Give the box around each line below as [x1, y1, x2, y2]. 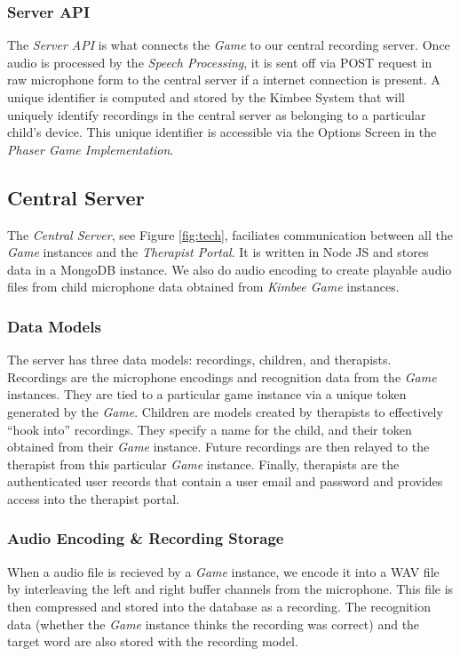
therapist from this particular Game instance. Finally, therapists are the [7, 454, 400, 473]
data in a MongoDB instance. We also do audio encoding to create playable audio [7, 260, 452, 278]
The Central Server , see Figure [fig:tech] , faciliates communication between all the [7, 225, 453, 244]
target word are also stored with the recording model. [7, 632, 298, 651]
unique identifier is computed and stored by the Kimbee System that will [7, 88, 405, 106]
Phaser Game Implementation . [7, 140, 174, 158]
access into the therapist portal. [7, 489, 179, 508]
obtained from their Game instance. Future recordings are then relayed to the [7, 437, 430, 456]
